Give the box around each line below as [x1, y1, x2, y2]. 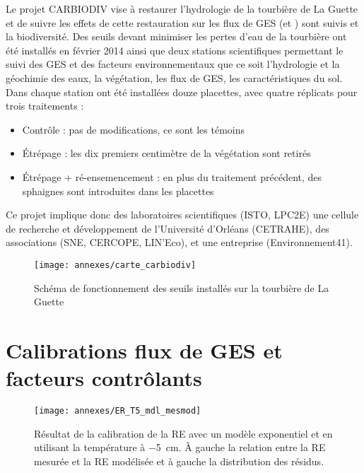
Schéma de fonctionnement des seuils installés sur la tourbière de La [34, 280, 329, 295]
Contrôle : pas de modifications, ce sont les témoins [22, 122, 245, 136]
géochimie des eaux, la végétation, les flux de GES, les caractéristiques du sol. [6, 70, 343, 85]
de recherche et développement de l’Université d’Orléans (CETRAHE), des [6, 221, 329, 235]
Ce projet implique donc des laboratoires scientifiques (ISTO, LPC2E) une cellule [6, 207, 359, 222]
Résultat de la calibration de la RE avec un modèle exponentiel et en [34, 426, 333, 440]
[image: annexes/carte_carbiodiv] [34, 259, 196, 270]
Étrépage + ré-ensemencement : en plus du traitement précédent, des [22, 169, 322, 184]
